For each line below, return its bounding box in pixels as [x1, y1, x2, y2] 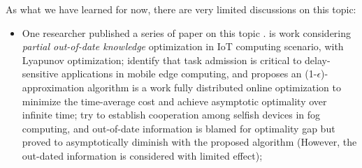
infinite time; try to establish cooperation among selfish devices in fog [22, 107, 321, 122]
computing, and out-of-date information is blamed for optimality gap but [22, 121, 335, 135]
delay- [305, 52, 331, 67]
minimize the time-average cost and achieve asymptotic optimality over [22, 93, 327, 108]
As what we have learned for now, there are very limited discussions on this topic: [6, 2, 356, 16]
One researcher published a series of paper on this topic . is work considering [22, 25, 352, 40]
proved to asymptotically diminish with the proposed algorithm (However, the [22, 135, 357, 149]
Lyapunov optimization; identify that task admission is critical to [22, 52, 302, 67]
